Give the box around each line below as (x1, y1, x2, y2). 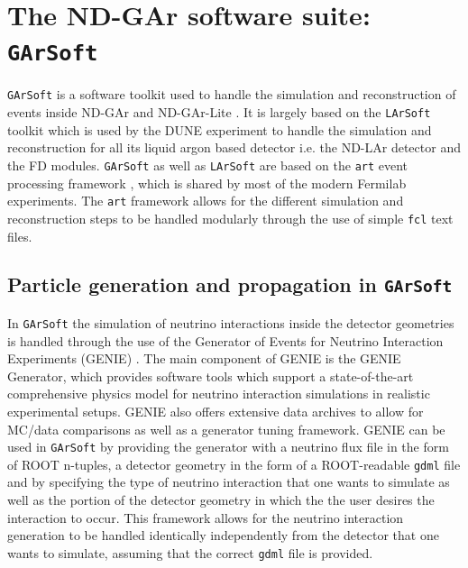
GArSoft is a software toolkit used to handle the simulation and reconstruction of (7, 85, 456, 104)
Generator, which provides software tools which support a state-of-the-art (7, 366, 414, 385)
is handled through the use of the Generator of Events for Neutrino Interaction (7, 331, 444, 350)
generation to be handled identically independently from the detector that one (7, 526, 439, 545)
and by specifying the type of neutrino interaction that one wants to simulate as (7, 472, 450, 491)
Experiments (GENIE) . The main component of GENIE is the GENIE (7, 349, 401, 368)
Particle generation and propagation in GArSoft (7, 270, 453, 298)
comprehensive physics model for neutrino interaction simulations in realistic (7, 384, 430, 403)
